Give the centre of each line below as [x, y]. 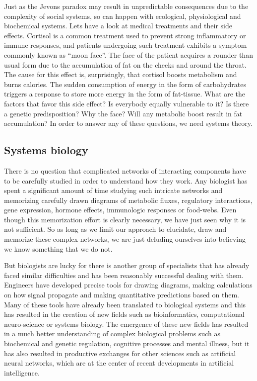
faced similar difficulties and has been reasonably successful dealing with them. [124, 275]
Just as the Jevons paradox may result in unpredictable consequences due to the [126, 6]
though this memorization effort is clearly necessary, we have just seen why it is [125, 219]
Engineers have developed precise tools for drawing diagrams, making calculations [128, 285]
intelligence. [22, 372]
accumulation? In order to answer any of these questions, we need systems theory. [128, 123]
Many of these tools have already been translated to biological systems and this [125, 304]
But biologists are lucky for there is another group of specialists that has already [127, 265]
